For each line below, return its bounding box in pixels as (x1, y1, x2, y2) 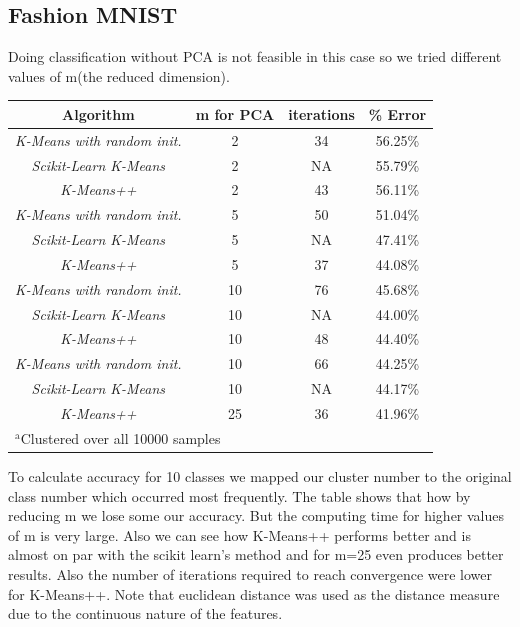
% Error (368, 103, 427, 124)
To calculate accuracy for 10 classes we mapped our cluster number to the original (8, 465, 512, 486)
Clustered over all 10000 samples (20, 427, 221, 448)
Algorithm (62, 103, 135, 124)
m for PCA (195, 103, 275, 124)
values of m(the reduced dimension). (8, 65, 230, 86)
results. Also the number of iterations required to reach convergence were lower (8, 563, 492, 584)
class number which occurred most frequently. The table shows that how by (8, 485, 471, 506)
